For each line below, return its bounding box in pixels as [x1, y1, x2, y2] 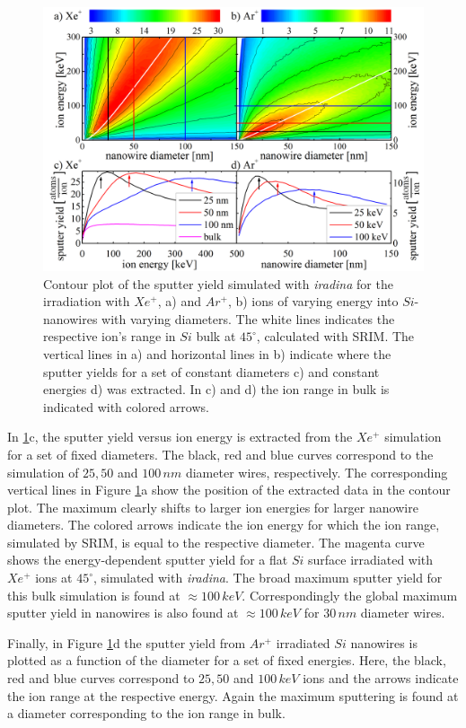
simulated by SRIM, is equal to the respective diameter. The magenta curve [7, 532, 425, 551]
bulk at [196, 327, 236, 346]
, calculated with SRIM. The [256, 327, 415, 346]
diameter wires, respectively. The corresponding [185, 462, 448, 481]
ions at [35, 568, 73, 587]
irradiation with [43, 292, 130, 311]
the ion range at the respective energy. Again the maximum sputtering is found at [7, 686, 459, 705]
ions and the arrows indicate [303, 669, 459, 688]
